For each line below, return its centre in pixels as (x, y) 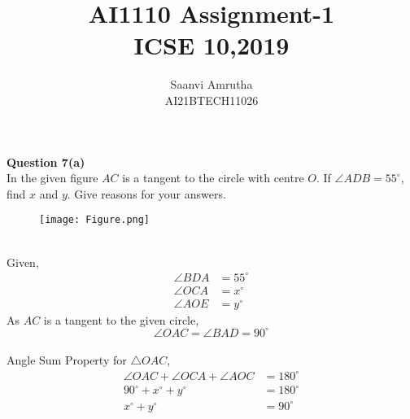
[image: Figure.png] (95, 220)
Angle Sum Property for (67, 360)
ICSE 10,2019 (212, 45)
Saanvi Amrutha (212, 84)
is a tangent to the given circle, (121, 319)
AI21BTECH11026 (212, 100)
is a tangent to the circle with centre (213, 178)
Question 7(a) (46, 161)
